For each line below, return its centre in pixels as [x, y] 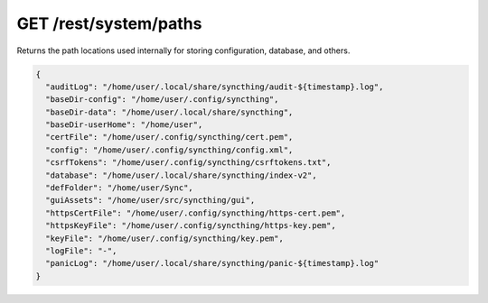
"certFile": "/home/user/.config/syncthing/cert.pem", [169, 137]
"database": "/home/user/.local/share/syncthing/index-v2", [181, 175]
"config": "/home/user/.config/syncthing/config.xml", [169, 150]
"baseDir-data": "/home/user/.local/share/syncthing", [169, 112]
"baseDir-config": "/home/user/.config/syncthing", [162, 100]
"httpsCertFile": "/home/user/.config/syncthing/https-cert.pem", [196, 213]
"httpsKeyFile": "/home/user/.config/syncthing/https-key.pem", [191, 226]
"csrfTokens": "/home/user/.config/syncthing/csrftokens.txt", [188, 163]
